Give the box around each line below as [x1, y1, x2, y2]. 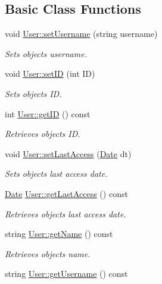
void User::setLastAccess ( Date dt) [5, 147, 132, 160]
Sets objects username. [5, 47, 87, 60]
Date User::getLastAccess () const [5, 187, 128, 199]
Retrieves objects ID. [5, 127, 80, 140]
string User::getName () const [5, 227, 113, 240]
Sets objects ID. [5, 87, 62, 99]
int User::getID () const [5, 107, 91, 120]
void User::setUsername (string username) [5, 27, 158, 40]
